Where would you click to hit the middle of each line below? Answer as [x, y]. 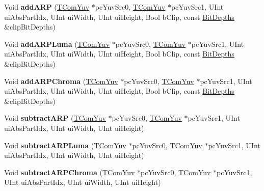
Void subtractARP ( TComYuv [55, 118]
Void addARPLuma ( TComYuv [57, 44]
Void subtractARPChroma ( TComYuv [70, 172]
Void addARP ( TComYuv [47, 7]
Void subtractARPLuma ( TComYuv [65, 145]
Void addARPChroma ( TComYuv [61, 81]
